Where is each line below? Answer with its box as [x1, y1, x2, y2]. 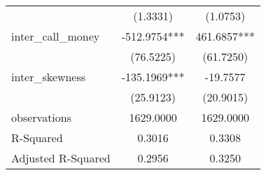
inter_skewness [11, 69, 86, 85]
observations [11, 109, 72, 125]
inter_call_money [11, 28, 100, 44]
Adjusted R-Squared [11, 150, 111, 166]
